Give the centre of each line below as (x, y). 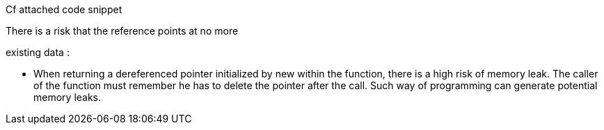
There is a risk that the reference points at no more (122, 31)
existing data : (38, 52)
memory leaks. (67, 97)
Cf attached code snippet (64, 9)
